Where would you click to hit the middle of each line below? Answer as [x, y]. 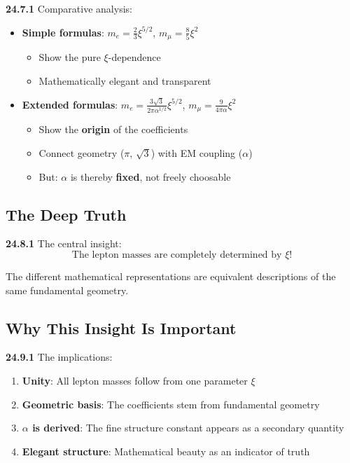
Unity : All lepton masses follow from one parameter [135, 380]
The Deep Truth [66, 214]
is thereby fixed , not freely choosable [150, 176]
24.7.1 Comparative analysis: [69, 8]
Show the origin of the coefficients [113, 129]
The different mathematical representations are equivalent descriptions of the [171, 276]
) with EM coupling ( [197, 152]
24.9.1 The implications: [59, 357]
